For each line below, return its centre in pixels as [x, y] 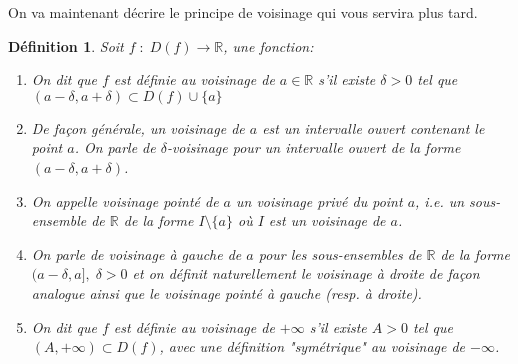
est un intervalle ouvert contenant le [373, 127]
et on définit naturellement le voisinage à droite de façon [306, 273]
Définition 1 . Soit [66, 45]
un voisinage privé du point [319, 200]
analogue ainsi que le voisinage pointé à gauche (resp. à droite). [226, 292]
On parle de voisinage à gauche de [136, 253]
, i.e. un [440, 200]
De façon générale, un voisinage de [138, 127]
